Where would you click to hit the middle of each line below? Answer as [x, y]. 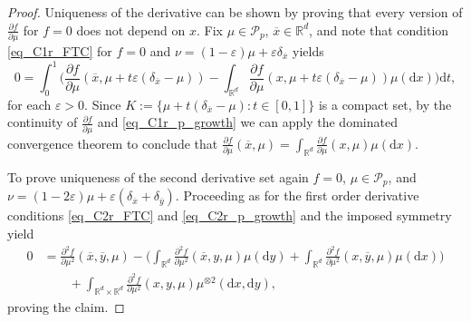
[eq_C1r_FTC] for [60, 50]
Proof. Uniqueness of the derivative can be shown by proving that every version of [235, 12]
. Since [103, 104]
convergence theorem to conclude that [113, 143]
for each [29, 104]
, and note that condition [379, 29]
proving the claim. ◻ [66, 306]
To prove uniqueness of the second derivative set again [158, 177]
